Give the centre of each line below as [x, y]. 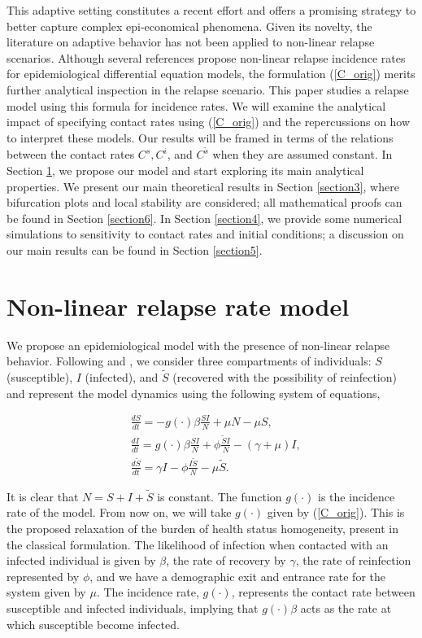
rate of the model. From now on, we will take [119, 512]
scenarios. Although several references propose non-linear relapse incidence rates [206, 57]
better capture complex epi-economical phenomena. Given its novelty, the [189, 26]
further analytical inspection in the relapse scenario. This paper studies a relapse [208, 89]
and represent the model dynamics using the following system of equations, [194, 393]
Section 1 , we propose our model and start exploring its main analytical [185, 170]
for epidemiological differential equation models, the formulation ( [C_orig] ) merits [211, 74]
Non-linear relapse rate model [178, 306]
